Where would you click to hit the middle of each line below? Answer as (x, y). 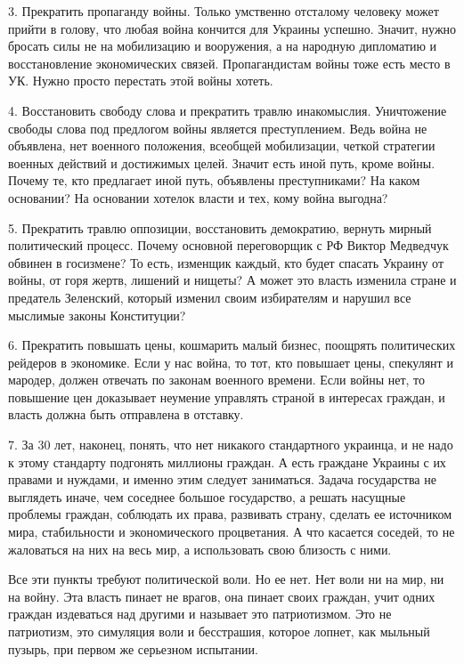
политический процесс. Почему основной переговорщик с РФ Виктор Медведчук (228, 245)
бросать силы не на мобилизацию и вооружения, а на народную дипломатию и (223, 46)
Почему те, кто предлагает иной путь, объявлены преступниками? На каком (214, 180)
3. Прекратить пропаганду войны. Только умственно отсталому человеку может (224, 11)
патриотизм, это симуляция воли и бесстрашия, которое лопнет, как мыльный (219, 631)
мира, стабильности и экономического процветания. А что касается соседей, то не (232, 532)
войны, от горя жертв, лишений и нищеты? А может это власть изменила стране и (232, 280)
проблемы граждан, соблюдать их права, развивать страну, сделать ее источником (230, 514)
